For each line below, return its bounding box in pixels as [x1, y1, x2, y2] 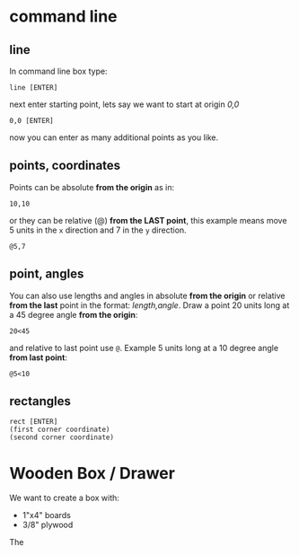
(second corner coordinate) [9, 433, 115, 442]
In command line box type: [9, 66, 108, 76]
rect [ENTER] [9, 418, 58, 427]
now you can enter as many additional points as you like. [9, 132, 219, 143]
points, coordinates [9, 158, 121, 173]
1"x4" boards [22, 510, 72, 521]
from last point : [9, 352, 67, 363]
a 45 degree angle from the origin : [9, 309, 138, 320]
